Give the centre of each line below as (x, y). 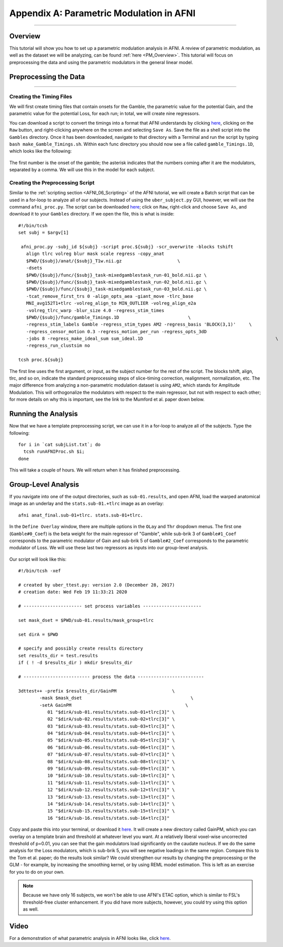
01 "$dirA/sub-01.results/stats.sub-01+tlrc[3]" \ (111, 712)
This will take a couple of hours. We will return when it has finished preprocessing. (95, 470)
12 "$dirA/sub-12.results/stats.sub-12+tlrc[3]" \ (111, 790)
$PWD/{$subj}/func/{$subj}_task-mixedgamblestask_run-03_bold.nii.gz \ (116, 289)
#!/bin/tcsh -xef (40, 571)
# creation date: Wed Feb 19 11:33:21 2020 (73, 592)
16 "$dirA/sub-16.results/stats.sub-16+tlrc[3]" (108, 818)
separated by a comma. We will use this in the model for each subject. (82, 170)
